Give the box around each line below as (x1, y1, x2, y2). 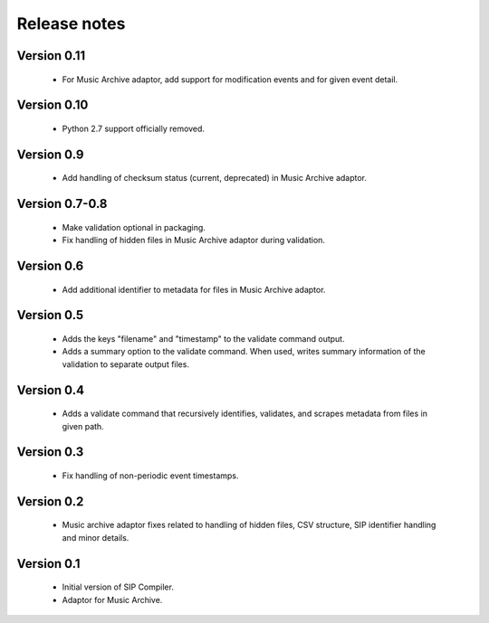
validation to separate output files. (62, 358, 190, 370)
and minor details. (62, 532, 129, 543)
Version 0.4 (16, 382, 85, 398)
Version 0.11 (16, 48, 86, 63)
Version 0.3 (16, 444, 84, 460)
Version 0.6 (16, 258, 84, 273)
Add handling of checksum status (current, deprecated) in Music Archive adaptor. (62, 173, 367, 184)
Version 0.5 (16, 307, 84, 323)
